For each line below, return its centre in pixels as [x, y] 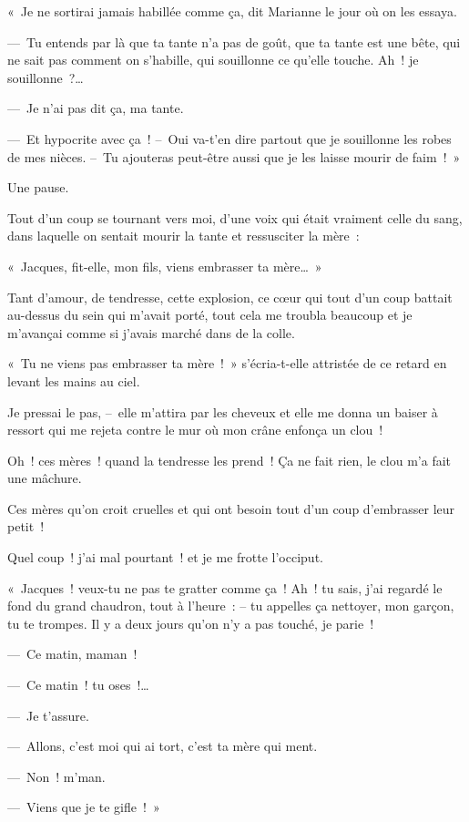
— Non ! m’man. [56, 776]
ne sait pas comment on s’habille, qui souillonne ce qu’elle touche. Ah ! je [213, 60]
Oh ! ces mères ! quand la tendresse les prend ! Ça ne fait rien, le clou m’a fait [229, 460]
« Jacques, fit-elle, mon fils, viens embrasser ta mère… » [165, 266]
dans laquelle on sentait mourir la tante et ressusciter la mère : [184, 236]
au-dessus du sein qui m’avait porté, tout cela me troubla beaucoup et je [210, 315]
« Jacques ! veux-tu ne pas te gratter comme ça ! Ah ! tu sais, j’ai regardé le [225, 587]
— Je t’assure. [48, 715]
